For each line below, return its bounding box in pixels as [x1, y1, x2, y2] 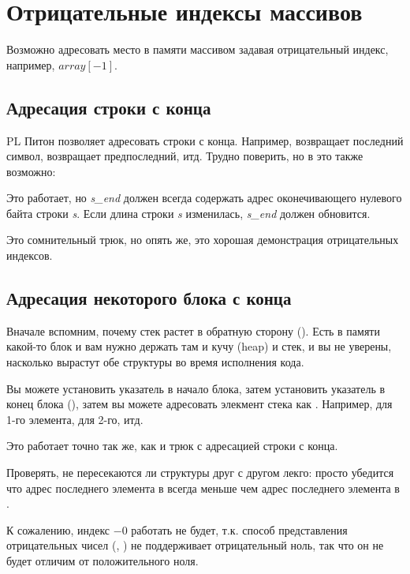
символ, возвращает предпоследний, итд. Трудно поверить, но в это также [6, 148, 363, 164]
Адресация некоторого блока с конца [6, 286, 292, 310]
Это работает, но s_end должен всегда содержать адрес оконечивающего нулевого [6, 189, 402, 206]
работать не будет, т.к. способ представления [131, 521, 348, 538]
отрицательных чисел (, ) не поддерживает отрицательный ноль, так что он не [6, 537, 384, 553]
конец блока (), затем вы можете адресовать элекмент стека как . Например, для [6, 396, 393, 412]
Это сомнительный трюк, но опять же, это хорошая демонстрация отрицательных [6, 231, 399, 248]
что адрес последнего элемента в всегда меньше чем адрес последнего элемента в [6, 479, 400, 496]
